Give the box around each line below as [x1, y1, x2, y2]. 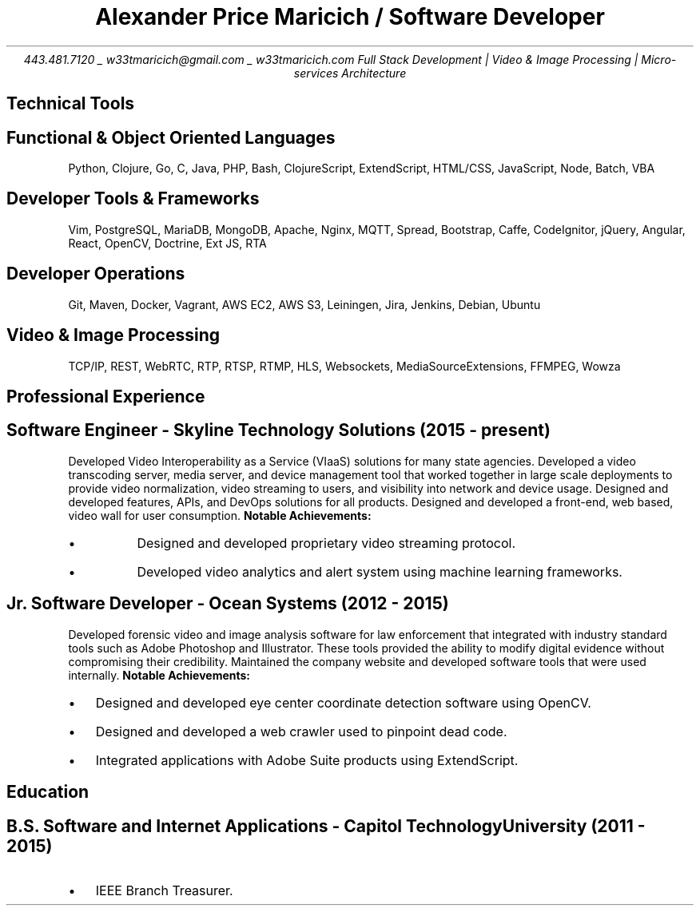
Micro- [641, 52, 677, 66]
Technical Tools [6, 93, 135, 114]
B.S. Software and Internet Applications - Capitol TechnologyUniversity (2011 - [6, 815, 646, 836]
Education [6, 782, 89, 803]
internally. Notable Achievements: [68, 668, 251, 682]
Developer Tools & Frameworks [6, 188, 260, 209]
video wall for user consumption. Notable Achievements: [68, 508, 372, 522]
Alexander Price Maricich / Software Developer [95, 3, 605, 30]
